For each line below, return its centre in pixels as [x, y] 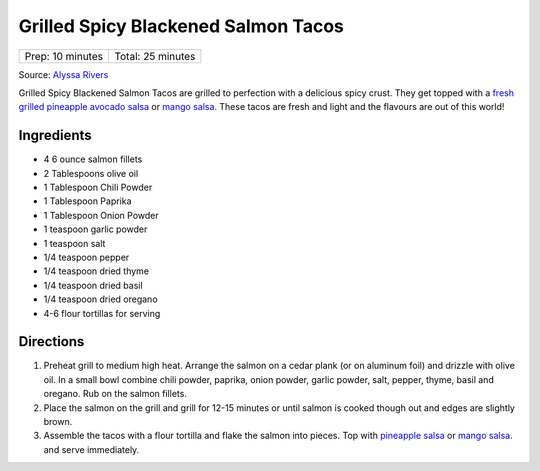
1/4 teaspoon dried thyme [96, 271]
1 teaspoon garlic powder [95, 229]
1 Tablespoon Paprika [87, 201]
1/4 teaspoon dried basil [93, 285]
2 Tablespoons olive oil [91, 173]
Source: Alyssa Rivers [63, 74]
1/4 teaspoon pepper [86, 257]
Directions [51, 341]
